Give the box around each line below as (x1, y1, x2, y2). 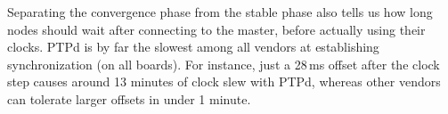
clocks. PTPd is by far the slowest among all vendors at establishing (7, 37, 379, 56)
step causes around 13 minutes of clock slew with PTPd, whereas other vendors (7, 72, 441, 91)
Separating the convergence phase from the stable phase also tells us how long (7, 3, 433, 20)
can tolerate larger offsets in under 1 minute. (7, 89, 251, 108)
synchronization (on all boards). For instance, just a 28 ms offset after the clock (7, 54, 440, 73)
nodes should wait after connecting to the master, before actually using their (7, 20, 426, 38)
